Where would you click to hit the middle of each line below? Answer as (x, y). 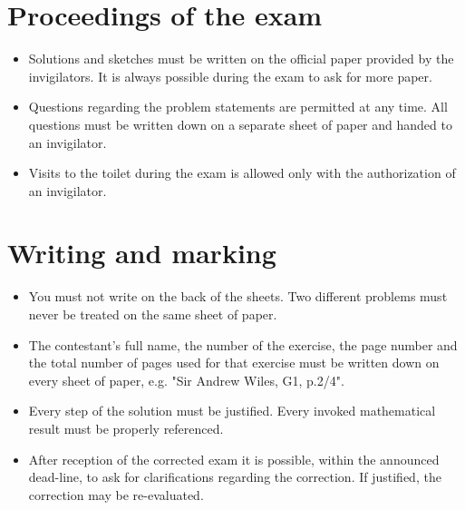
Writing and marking (142, 253)
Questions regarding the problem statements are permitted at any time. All (238, 107)
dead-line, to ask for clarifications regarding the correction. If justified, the (235, 477)
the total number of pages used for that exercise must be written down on (234, 363)
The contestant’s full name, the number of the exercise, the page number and (243, 344)
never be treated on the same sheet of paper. (153, 314)
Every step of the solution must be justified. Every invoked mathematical (232, 411)
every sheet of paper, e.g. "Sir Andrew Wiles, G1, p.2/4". (186, 380)
